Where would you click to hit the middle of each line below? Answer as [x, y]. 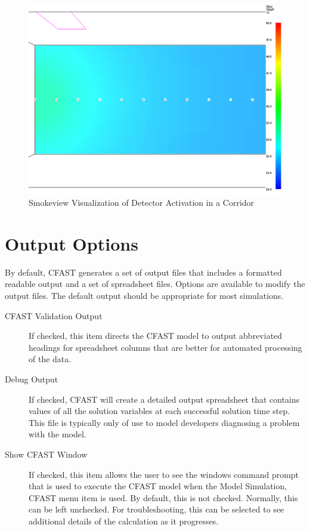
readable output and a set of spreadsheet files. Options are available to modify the [155, 284]
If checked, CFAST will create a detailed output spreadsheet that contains [164, 399]
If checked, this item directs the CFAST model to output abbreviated [156, 336]
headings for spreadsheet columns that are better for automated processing [165, 347]
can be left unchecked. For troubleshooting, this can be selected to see [156, 509]
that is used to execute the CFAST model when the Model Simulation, [158, 486]
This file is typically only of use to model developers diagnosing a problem [164, 422]
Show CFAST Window [46, 454]
